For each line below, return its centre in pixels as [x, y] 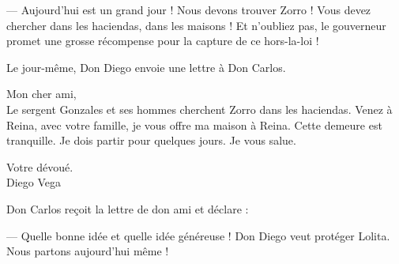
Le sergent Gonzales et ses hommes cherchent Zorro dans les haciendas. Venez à [199, 109]
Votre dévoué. [40, 166]
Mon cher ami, [41, 94]
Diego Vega [34, 182]
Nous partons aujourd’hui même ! [88, 251]
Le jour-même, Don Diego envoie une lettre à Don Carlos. [146, 67]
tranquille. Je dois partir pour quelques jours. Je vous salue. [151, 140]
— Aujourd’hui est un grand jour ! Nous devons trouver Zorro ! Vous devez [189, 9]
